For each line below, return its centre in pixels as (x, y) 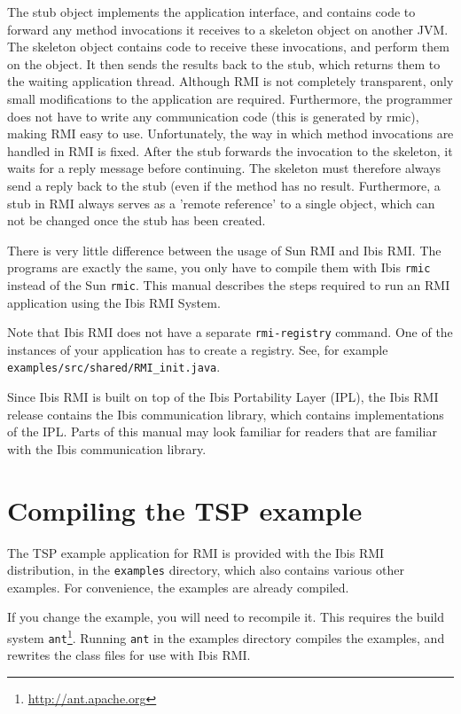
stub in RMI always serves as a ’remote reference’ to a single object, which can (221, 203)
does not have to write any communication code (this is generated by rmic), (213, 116)
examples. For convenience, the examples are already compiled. (178, 587)
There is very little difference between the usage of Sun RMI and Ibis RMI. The (224, 250)
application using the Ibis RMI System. (114, 302)
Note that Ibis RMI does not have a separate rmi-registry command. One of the (230, 332)
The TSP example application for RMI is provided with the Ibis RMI (196, 552)
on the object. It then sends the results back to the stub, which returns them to (224, 63)
